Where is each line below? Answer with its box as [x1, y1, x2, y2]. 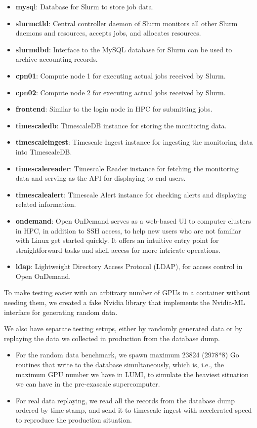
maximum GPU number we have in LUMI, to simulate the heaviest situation [15, 369, 249, 379]
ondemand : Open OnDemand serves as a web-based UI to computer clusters [15, 215, 251, 226]
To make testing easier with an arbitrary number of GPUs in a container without [4, 287, 250, 298]
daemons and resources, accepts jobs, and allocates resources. [15, 28, 201, 38]
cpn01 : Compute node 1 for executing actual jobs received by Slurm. [15, 70, 226, 80]
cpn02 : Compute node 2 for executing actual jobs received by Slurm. [15, 87, 226, 97]
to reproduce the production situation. [15, 415, 132, 425]
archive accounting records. [15, 54, 98, 64]
